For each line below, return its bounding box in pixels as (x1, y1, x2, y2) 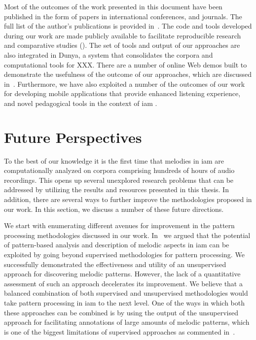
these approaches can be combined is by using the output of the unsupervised (4, 307, 238, 317)
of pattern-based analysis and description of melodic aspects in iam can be (4, 239, 229, 250)
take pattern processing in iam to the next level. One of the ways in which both (4, 297, 245, 307)
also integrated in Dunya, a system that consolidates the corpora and (4, 49, 213, 60)
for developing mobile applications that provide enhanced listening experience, (4, 88, 241, 99)
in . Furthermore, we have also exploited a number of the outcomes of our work (4, 78, 245, 89)
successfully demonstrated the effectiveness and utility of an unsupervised (4, 259, 226, 269)
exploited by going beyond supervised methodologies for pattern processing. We (4, 249, 245, 259)
